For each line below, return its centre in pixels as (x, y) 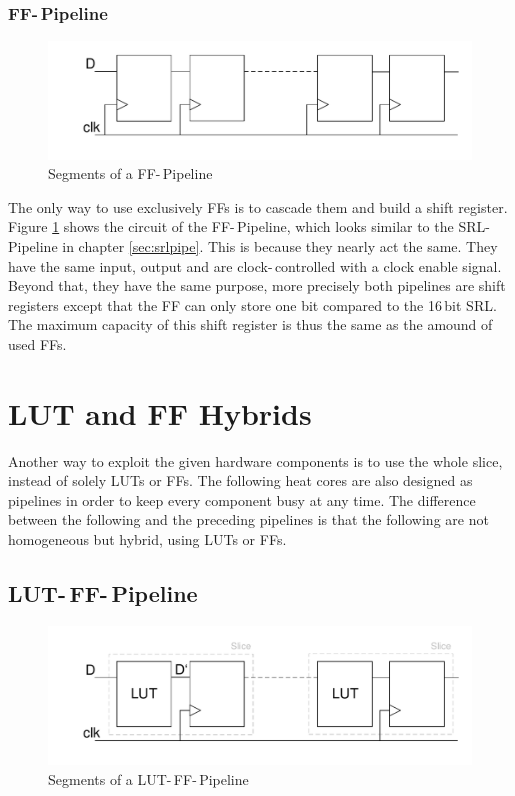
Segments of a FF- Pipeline (130, 173)
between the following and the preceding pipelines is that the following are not (248, 519)
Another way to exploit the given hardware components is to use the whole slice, (255, 460)
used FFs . (37, 343)
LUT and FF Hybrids (160, 412)
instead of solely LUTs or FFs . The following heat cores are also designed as (240, 480)
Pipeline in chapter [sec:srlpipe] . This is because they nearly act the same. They (253, 246)
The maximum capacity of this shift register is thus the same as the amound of (250, 324)
